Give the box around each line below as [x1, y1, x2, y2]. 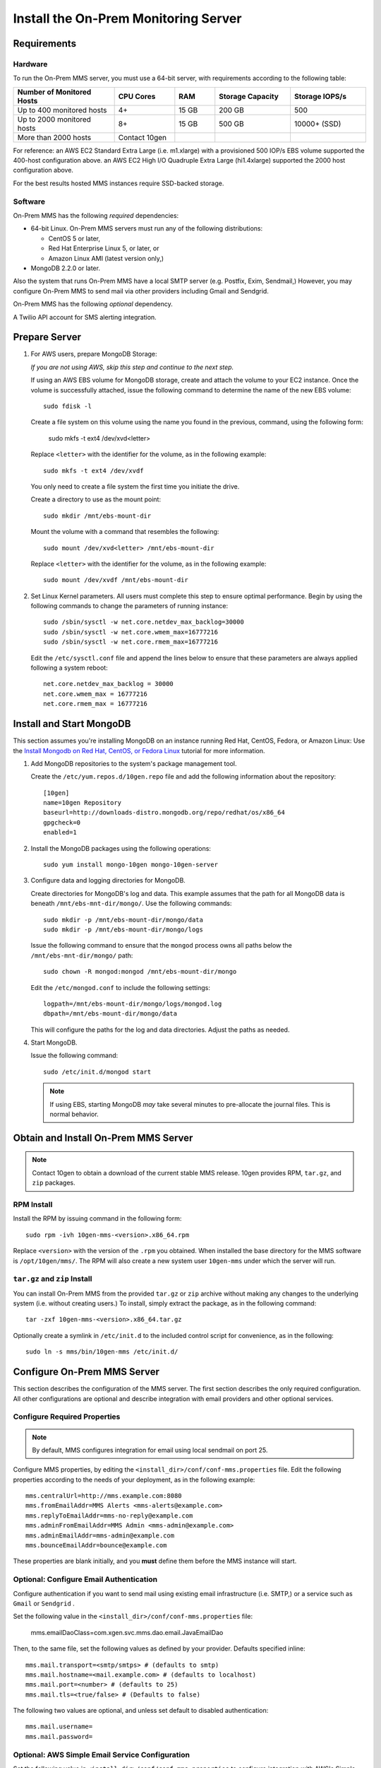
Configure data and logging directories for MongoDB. [30, 876, 186, 885]
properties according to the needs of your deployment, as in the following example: [13, 1475, 255, 1484]
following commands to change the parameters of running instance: [30, 602, 229, 610]
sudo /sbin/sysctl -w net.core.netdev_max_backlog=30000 [43, 618, 245, 626]
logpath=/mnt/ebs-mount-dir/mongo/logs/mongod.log [43, 999, 222, 1008]
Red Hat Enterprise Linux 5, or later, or [48, 244, 159, 252]
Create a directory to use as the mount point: [30, 495, 162, 504]
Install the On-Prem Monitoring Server [13, 11, 242, 26]
